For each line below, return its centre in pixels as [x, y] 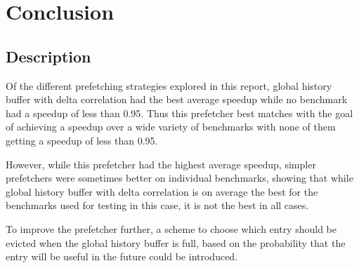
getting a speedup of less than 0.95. [82, 140]
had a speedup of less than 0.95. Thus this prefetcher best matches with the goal [179, 113]
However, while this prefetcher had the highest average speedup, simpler [161, 164]
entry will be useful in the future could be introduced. [122, 256]
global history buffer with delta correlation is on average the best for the [162, 191]
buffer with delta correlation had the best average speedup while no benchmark [177, 99]
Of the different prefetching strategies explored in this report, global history [169, 85]
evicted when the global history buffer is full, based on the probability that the [176, 242]
